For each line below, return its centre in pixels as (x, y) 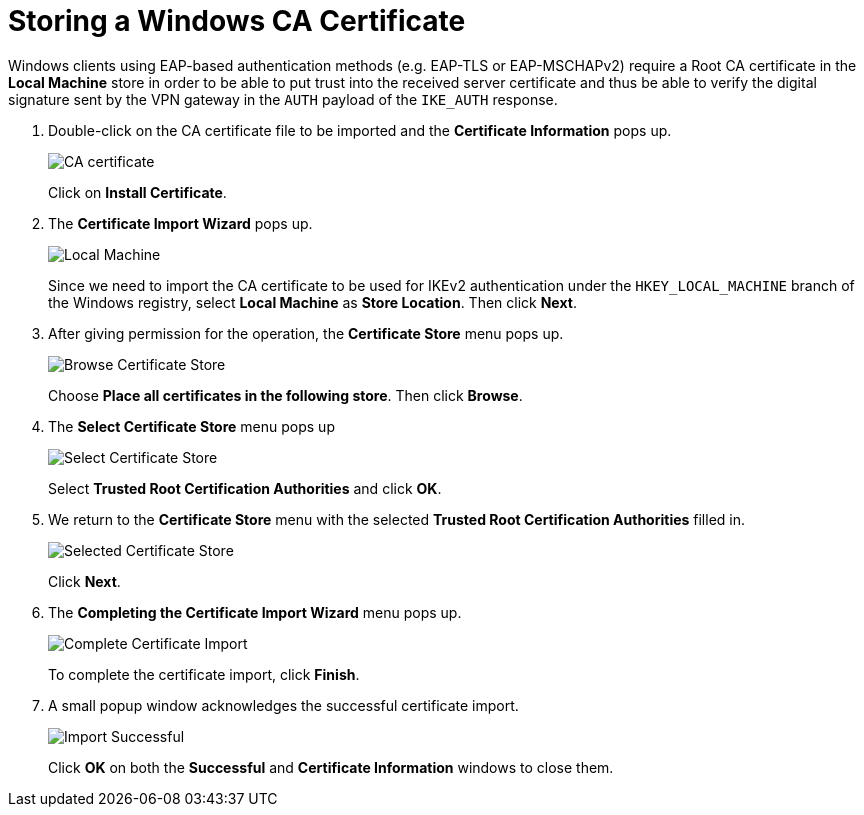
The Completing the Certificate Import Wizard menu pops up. (255, 612)
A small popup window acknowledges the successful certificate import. (283, 705)
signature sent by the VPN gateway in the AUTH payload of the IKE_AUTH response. (283, 99)
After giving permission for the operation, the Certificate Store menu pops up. (306, 333)
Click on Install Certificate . (137, 192)
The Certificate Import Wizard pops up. (180, 223)
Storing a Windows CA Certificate (237, 21)
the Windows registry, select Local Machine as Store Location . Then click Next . (312, 302)
